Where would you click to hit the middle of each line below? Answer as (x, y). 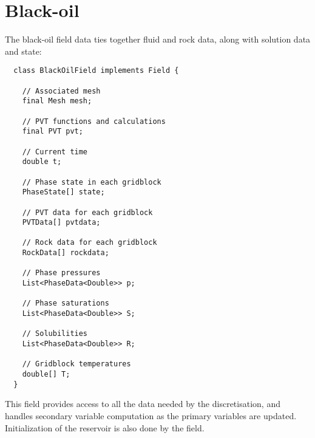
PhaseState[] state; (63, 192)
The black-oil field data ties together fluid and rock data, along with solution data (158, 39)
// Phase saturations (66, 303)
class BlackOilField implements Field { (96, 71)
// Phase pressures (61, 273)
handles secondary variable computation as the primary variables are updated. (151, 415)
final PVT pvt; (52, 132)
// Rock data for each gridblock (90, 243)
